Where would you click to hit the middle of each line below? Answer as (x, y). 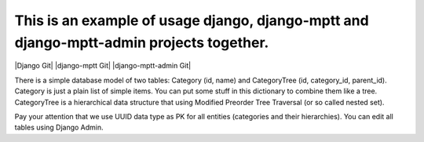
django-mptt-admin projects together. (142, 42)
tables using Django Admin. (59, 127)
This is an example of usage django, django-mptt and (192, 20)
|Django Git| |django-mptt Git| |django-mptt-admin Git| (103, 66)
